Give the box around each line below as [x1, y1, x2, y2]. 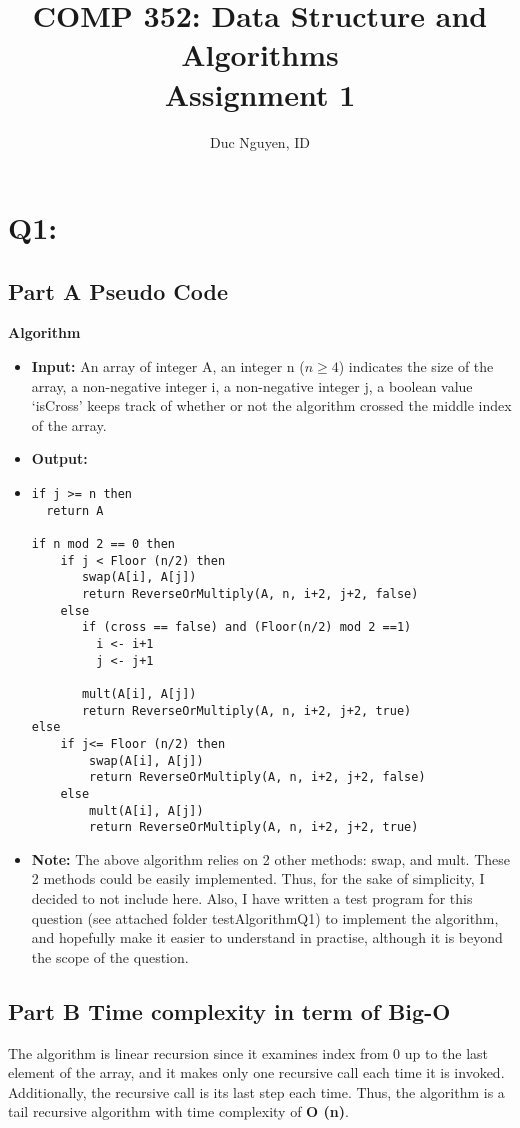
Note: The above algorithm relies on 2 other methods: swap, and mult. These [31, 848, 511, 869]
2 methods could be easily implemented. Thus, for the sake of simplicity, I [31, 868, 485, 889]
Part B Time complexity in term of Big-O [8, 995, 451, 1026]
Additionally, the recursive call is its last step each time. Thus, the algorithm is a [8, 1081, 505, 1102]
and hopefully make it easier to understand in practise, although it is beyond [31, 927, 503, 948]
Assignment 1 [164, 73, 356, 114]
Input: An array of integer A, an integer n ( [31, 356, 305, 377]
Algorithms [181, 34, 339, 75]
